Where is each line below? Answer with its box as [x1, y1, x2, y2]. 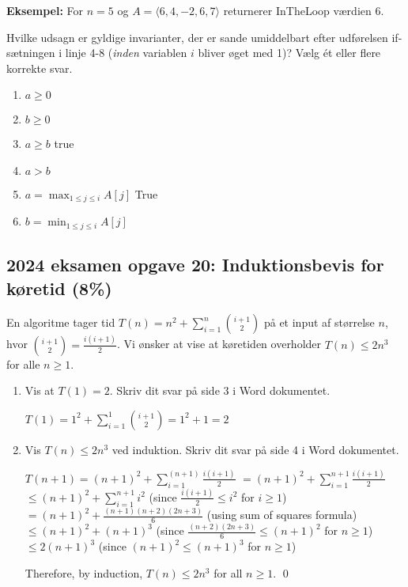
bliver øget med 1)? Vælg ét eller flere [198, 44, 381, 61]
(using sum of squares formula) [206, 506, 357, 523]
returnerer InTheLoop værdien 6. [223, 2, 384, 18]
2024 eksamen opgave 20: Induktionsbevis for [6, 252, 384, 277]
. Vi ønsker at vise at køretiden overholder [116, 335, 322, 352]
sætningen [6, 44, 55, 61]
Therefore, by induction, [25, 564, 143, 581]
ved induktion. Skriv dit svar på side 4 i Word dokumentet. [111, 441, 399, 457]
